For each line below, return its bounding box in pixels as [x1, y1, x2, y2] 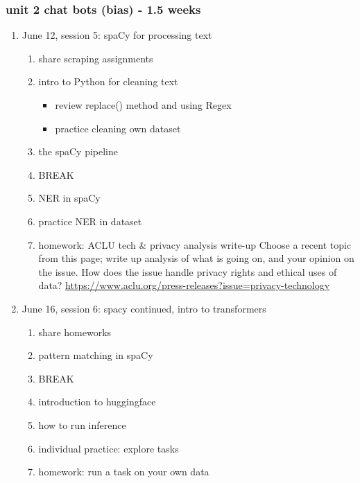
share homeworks [38, 324, 112, 339]
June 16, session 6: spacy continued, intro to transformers [22, 301, 266, 315]
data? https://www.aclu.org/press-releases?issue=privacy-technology [38, 278, 330, 292]
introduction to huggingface [38, 394, 156, 409]
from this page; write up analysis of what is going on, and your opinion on [38, 251, 354, 265]
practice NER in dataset [38, 213, 142, 228]
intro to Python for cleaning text [38, 74, 178, 89]
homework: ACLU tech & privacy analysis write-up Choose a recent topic [38, 237, 352, 252]
